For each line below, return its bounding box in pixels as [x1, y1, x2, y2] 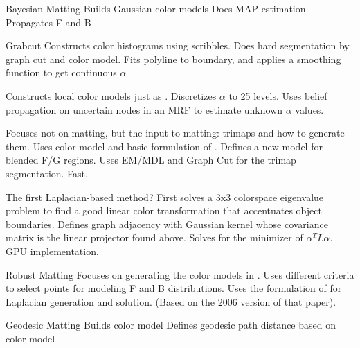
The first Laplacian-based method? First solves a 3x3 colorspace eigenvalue [6, 189, 324, 204]
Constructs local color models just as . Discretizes [6, 88, 217, 103]
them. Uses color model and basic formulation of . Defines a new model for [6, 139, 323, 153]
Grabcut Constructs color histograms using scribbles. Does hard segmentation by [6, 38, 350, 53]
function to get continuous [6, 65, 117, 80]
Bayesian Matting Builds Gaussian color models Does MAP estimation [6, 1, 306, 15]
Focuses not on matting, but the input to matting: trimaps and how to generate [6, 125, 345, 140]
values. [295, 102, 324, 116]
